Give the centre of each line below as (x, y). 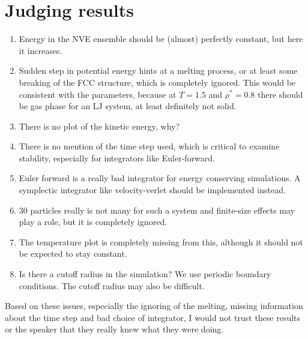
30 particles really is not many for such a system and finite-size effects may (157, 210)
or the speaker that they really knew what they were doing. (114, 329)
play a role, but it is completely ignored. (93, 222)
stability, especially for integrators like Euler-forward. (117, 157)
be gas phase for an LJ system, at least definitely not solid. (128, 106)
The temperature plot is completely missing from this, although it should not (161, 241)
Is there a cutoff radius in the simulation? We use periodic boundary (145, 274)
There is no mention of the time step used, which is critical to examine (149, 146)
